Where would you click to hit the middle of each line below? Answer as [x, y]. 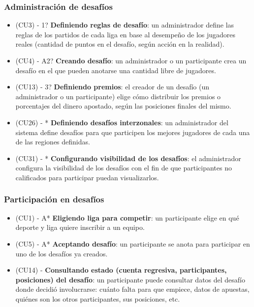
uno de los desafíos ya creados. [62, 253]
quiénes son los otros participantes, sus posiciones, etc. [98, 298]
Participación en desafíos [54, 199]
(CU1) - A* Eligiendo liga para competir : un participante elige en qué [127, 217]
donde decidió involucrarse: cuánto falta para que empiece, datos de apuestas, [132, 289]
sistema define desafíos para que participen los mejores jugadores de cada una [133, 132]
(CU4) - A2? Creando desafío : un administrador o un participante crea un [131, 60]
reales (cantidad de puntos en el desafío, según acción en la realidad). [120, 44]
